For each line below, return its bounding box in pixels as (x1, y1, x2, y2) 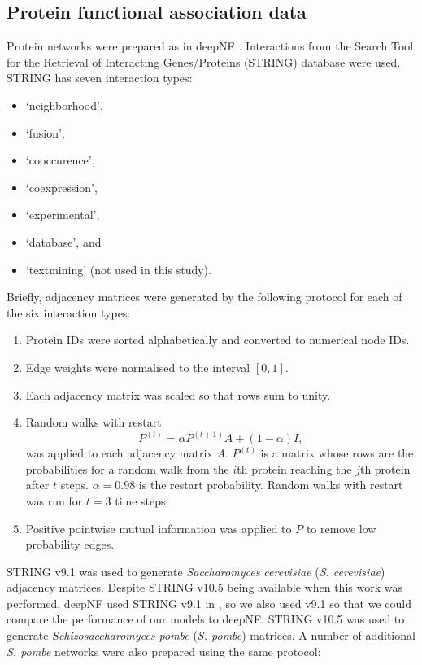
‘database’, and (25, 233, 102, 250)
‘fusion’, (25, 124, 65, 141)
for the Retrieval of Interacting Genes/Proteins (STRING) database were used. (7, 53, 401, 70)
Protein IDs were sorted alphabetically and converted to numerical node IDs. (25, 331, 410, 348)
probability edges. (25, 536, 115, 553)
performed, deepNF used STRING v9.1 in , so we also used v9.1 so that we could (7, 594, 411, 611)
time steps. (115, 492, 169, 509)
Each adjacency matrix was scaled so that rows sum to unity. (25, 386, 331, 403)
